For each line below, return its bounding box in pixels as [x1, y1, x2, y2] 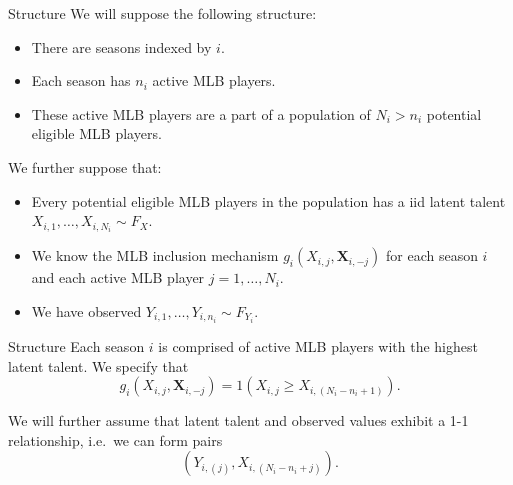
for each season [385, 245, 478, 266]
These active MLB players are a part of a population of [31, 103, 371, 124]
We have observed [31, 300, 142, 321]
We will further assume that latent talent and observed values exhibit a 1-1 [8, 410, 469, 431]
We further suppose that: [8, 156, 162, 177]
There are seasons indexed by [31, 36, 212, 57]
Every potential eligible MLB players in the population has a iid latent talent [31, 190, 506, 211]
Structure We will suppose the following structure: [8, 3, 317, 23]
